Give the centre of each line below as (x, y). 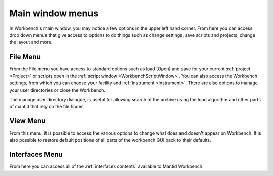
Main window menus (54, 13)
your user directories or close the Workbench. (57, 90)
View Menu (28, 121)
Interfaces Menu (36, 155)
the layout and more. (31, 42)
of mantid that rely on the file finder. (47, 107)
